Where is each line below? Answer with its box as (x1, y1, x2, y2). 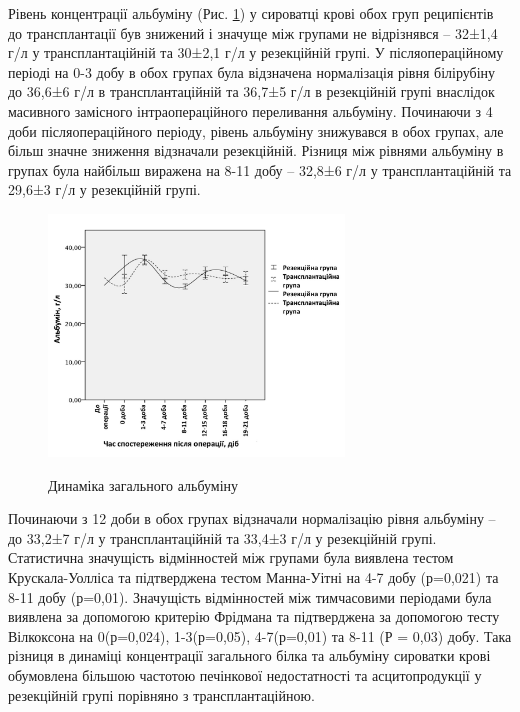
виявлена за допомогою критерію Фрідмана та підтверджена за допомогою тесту (8, 606, 500, 627)
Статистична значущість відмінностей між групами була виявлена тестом (8, 547, 454, 568)
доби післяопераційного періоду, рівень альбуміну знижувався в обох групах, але (8, 120, 504, 141)
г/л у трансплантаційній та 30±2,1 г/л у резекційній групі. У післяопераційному (8, 42, 504, 63)
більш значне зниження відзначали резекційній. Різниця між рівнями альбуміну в (8, 140, 504, 161)
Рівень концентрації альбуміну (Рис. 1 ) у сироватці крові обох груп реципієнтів (8, 3, 494, 23)
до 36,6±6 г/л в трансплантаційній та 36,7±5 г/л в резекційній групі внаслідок (8, 81, 495, 102)
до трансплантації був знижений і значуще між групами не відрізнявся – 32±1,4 (8, 22, 498, 43)
